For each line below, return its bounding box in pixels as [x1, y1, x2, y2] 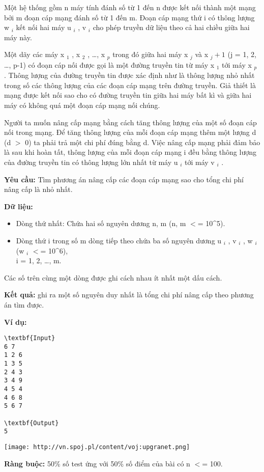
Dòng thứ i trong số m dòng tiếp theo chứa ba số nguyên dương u [16, 235, 222, 245]
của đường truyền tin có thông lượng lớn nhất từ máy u [4, 157, 178, 168]
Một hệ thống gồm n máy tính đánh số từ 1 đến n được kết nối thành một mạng [4, 2, 256, 12]
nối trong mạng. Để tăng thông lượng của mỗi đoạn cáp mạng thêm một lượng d [4, 127, 256, 137]
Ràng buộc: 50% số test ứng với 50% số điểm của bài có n [4, 458, 190, 468]
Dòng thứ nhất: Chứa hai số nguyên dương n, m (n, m [16, 218, 186, 229]
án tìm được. [4, 299, 44, 310]
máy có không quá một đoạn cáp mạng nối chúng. [4, 100, 160, 110]
